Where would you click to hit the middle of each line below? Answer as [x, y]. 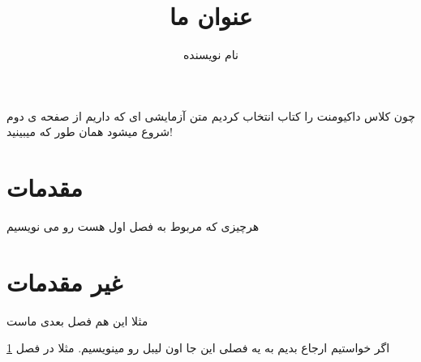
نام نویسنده [211, 55]
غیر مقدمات [65, 281]
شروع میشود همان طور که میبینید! [90, 132]
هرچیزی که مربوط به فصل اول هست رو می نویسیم [133, 226]
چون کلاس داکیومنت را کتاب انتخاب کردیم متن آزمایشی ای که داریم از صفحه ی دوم [211, 115]
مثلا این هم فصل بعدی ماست [77, 320]
